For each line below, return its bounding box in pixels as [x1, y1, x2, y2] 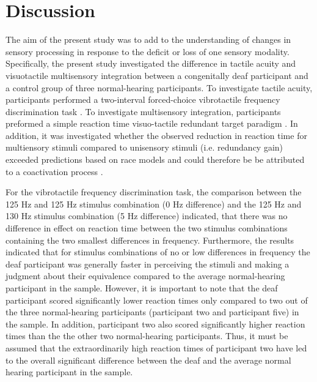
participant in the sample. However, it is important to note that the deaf [5, 282, 278, 294]
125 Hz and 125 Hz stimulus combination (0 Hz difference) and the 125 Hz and [5, 197, 302, 210]
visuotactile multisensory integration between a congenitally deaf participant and [5, 69, 308, 81]
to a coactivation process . [5, 165, 103, 178]
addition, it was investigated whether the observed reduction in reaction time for [5, 129, 307, 141]
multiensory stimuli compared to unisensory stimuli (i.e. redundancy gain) [5, 141, 283, 154]
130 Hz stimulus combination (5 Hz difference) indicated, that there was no [5, 209, 288, 222]
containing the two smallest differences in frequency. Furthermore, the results [5, 233, 294, 246]
